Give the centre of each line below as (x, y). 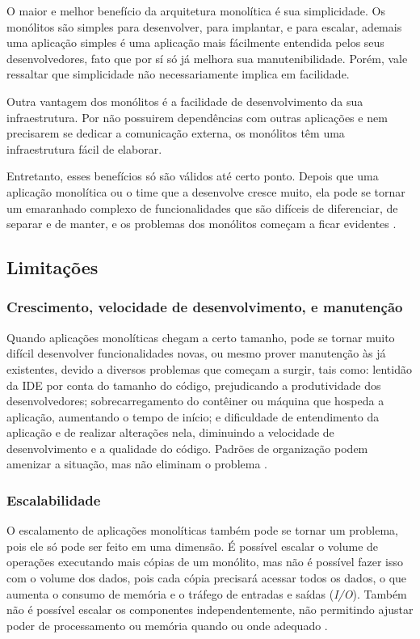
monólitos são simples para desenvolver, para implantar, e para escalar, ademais (204, 26)
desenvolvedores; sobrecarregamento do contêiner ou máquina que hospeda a (195, 401)
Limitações (52, 267)
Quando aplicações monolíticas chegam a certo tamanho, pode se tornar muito (201, 337)
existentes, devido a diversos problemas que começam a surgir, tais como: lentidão (209, 368)
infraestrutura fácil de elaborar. (84, 148)
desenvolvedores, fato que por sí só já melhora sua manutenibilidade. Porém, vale (207, 58)
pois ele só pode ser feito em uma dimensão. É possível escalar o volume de (193, 546)
